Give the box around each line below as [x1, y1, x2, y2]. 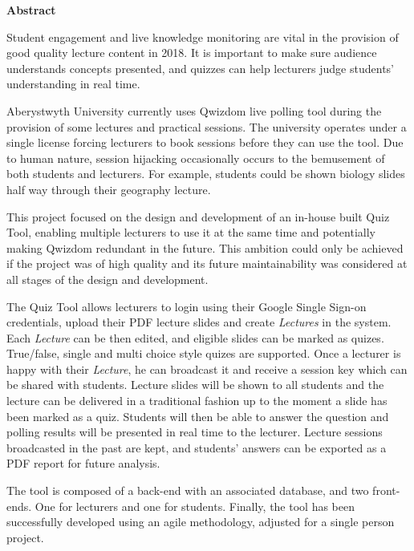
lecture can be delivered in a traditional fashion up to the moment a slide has [6, 392, 388, 409]
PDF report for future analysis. [6, 455, 160, 472]
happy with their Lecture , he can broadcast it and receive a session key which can [6, 360, 408, 377]
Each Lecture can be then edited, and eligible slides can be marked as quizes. [6, 329, 384, 346]
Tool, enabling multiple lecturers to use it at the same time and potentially [6, 224, 375, 241]
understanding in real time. [6, 75, 140, 92]
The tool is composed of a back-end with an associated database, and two [6, 482, 369, 499]
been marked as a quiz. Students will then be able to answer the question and [6, 407, 389, 424]
